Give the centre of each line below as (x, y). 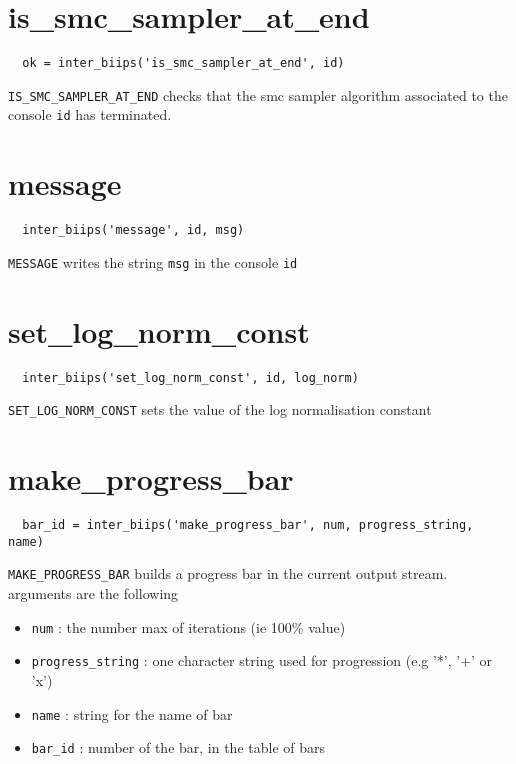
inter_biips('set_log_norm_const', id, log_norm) (190, 377)
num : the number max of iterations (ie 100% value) (188, 626)
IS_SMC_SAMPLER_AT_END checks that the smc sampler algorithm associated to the (258, 94)
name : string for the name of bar (132, 713)
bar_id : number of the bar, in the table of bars (178, 747)
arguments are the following (93, 593)
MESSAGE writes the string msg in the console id (153, 261)
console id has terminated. (90, 114)
